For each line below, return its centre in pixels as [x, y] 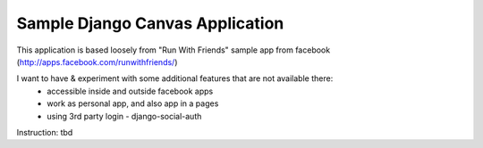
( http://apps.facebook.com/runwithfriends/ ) [97, 62]
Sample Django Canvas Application [150, 23]
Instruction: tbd [45, 132]
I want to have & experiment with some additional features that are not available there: [175, 78]
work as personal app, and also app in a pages [133, 103]
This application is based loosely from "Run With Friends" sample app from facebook [174, 50]
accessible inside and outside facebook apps [130, 91]
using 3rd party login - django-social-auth [124, 116]
